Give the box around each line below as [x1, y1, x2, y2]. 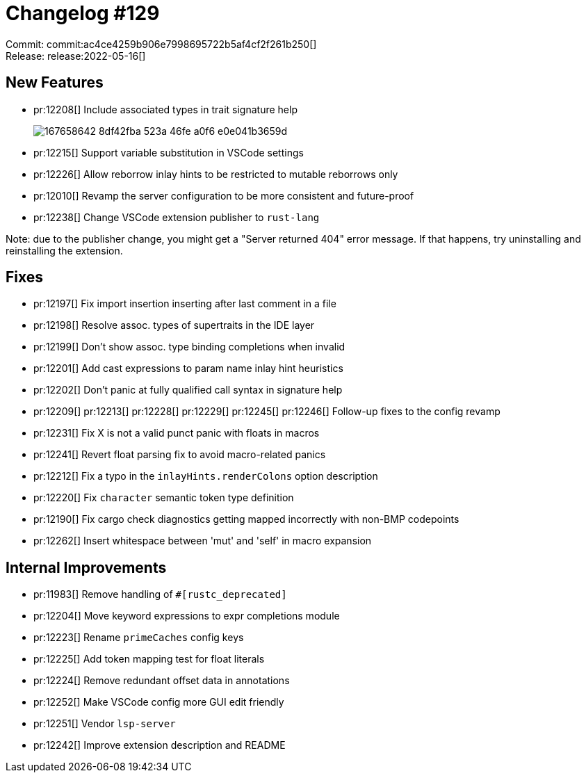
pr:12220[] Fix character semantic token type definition [33, 492, 294, 504]
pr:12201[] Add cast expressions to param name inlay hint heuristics [33, 362, 343, 375]
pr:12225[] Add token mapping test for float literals [33, 653, 265, 665]
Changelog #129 [6, 1, 160, 25]
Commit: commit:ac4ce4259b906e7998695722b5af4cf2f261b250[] [6, 38, 317, 50]
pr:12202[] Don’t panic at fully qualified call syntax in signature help [33, 384, 343, 396]
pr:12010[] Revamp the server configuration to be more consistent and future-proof [33, 189, 414, 202]
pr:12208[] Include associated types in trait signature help [33, 103, 298, 115]
